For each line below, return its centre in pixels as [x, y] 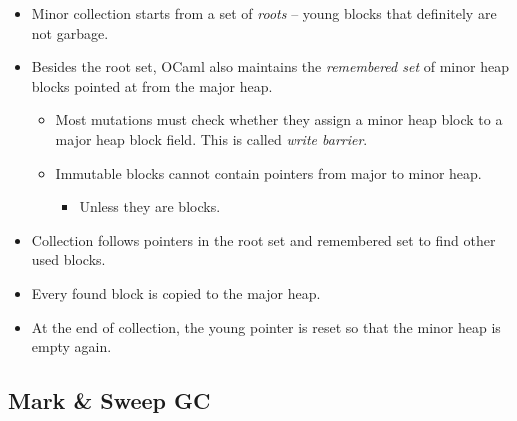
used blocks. [68, 259]
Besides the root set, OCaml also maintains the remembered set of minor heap [270, 66]
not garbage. [70, 32]
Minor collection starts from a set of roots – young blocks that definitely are [264, 13]
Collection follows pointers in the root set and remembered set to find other [263, 239]
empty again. [71, 346]
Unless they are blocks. [150, 206]
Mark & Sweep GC [109, 400]
